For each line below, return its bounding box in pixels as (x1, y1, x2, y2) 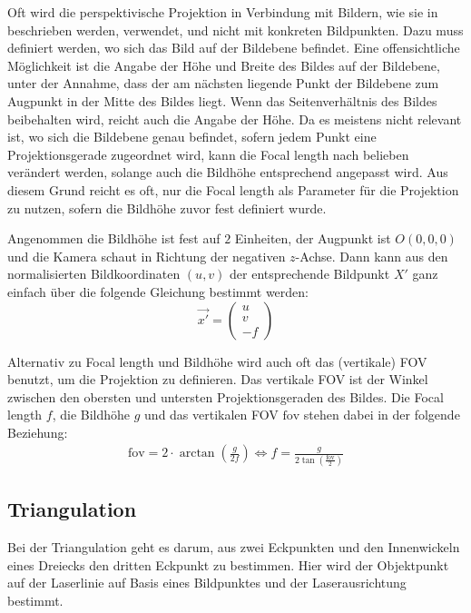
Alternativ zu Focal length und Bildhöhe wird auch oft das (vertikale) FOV (7, 351, 427, 371)
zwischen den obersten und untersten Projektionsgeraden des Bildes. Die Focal (7, 387, 444, 406)
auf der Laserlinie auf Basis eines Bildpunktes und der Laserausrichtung (7, 573, 407, 592)
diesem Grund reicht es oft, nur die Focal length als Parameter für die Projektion (7, 180, 459, 199)
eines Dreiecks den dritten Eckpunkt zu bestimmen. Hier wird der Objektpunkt (7, 555, 449, 574)
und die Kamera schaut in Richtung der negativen (7, 246, 286, 265)
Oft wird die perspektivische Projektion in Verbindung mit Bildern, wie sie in (7, 3, 438, 21)
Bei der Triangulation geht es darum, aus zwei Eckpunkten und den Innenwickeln (7, 538, 460, 557)
